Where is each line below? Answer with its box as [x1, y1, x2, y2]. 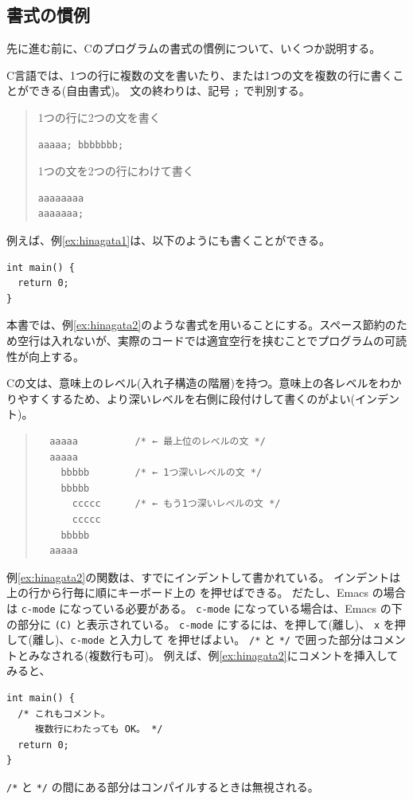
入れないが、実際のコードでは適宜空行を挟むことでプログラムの [50, 331, 384, 348]
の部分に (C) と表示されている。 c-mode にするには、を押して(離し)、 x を [6, 615, 395, 632]
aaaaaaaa [37, 192, 84, 204]
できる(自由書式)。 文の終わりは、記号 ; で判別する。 [28, 82, 310, 99]
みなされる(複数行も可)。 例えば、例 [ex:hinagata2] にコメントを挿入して [28, 646, 399, 663]
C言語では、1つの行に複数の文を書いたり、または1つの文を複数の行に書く [6, 66, 393, 83]
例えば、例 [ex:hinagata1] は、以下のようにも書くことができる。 [6, 232, 330, 249]
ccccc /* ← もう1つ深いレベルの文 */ [72, 498, 281, 510]
